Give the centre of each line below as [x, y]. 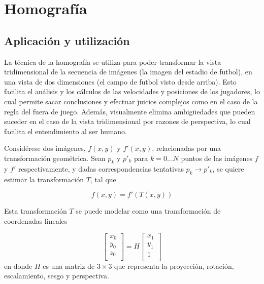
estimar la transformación [44, 179]
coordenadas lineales [36, 220]
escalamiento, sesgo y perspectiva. [57, 276]
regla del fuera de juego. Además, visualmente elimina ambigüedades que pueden [130, 111]
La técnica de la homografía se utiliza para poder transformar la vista [113, 62]
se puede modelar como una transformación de [148, 211]
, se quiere [228, 168]
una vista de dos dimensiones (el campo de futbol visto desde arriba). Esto [120, 81]
